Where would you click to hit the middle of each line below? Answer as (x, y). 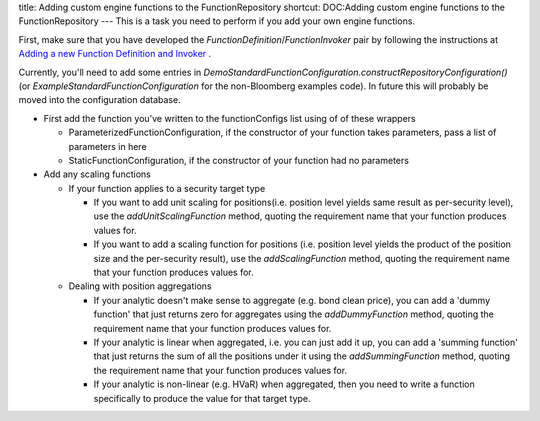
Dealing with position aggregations (140, 286)
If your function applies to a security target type (167, 188)
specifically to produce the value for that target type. (202, 398)
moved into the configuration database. (99, 100)
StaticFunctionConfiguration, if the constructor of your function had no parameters (239, 160)
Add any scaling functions (97, 174)
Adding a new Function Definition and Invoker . (115, 54)
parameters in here (107, 146)
